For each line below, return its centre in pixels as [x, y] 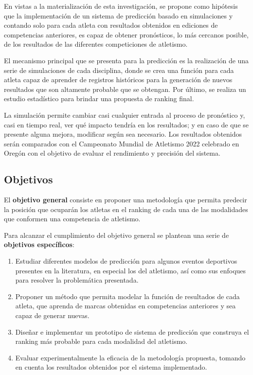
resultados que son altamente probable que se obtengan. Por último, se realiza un [125, 89]
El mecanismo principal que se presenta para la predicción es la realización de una [126, 60]
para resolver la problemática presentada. [77, 280]
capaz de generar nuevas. [52, 315]
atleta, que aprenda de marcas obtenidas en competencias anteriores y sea [126, 306]
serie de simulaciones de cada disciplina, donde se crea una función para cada [119, 70]
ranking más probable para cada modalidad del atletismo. [101, 341]
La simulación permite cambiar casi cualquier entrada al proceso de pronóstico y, [125, 115]
